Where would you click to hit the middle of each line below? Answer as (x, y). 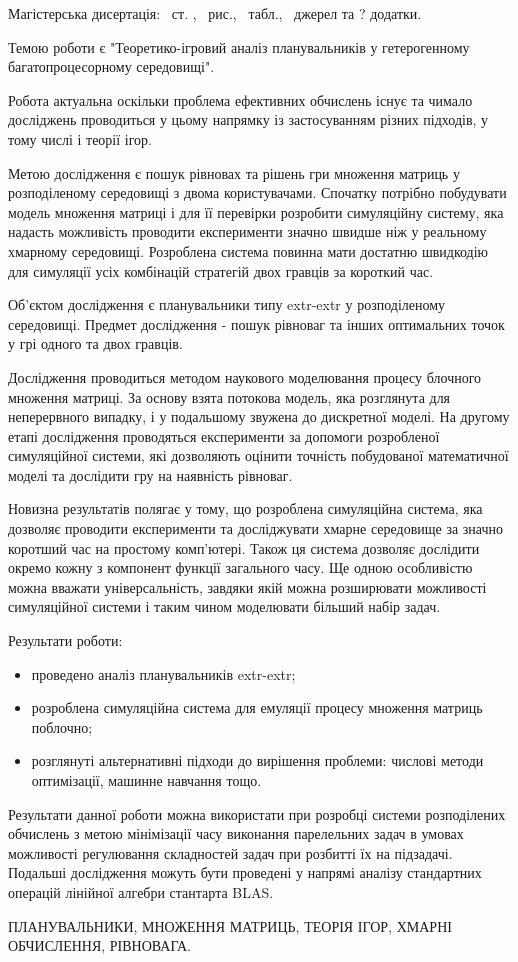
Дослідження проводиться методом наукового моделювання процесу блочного (245, 376)
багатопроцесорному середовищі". (111, 66)
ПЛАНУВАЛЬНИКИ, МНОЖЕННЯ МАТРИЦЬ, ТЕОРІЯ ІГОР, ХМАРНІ (230, 925)
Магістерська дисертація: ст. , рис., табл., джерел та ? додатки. (215, 13)
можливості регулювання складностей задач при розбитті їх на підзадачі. (230, 852)
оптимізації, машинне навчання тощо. (146, 780)
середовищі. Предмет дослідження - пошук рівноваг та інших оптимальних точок (256, 323)
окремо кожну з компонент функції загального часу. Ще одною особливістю (240, 567)
